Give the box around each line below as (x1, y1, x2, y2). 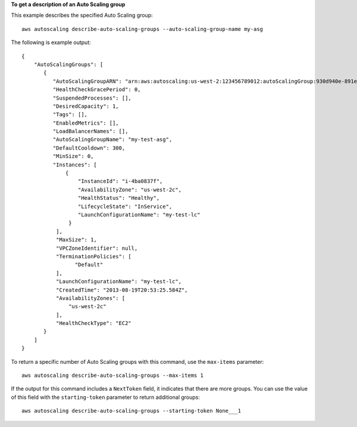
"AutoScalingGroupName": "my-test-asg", (52, 136, 173, 143)
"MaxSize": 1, (55, 236, 98, 243)
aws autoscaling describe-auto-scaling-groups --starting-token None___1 (21, 407, 242, 414)
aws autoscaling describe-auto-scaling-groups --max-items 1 (21, 372, 203, 379)
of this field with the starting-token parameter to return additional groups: (11, 394, 201, 401)
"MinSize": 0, (52, 153, 94, 160)
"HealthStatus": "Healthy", (77, 194, 160, 202)
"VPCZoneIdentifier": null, (55, 245, 138, 252)
